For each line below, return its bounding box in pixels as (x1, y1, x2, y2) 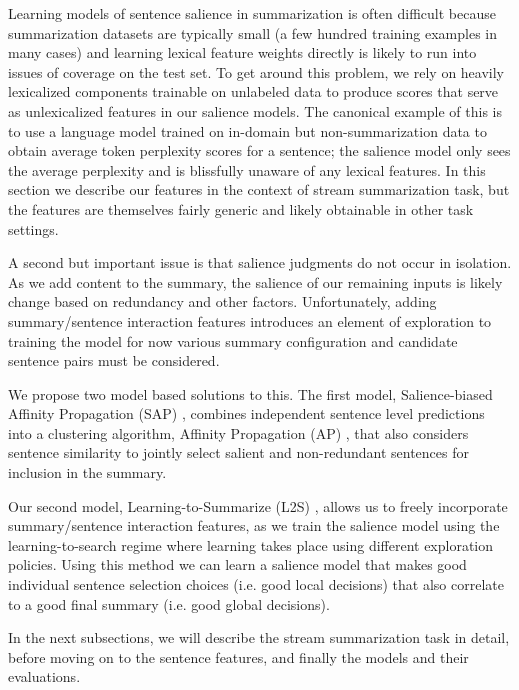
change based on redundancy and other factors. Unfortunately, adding (8, 291, 437, 312)
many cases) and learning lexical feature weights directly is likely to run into (8, 42, 477, 63)
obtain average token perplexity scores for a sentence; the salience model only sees (8, 140, 511, 161)
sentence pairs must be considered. (8, 350, 220, 371)
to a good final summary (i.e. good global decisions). (8, 593, 330, 614)
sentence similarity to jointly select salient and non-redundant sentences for (8, 442, 470, 463)
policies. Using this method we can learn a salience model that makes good (8, 554, 467, 575)
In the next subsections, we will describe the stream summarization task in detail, (8, 627, 510, 648)
